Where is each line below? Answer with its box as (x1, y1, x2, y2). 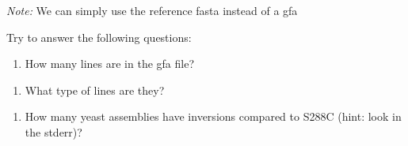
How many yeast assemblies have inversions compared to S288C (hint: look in (25, 108, 402, 125)
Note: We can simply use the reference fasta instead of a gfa (6, 2, 298, 18)
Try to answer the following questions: (6, 28, 192, 45)
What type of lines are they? (25, 81, 165, 98)
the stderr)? (25, 123, 82, 140)
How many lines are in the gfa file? (25, 55, 195, 72)
